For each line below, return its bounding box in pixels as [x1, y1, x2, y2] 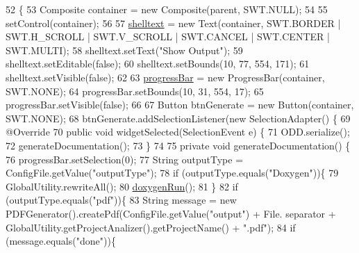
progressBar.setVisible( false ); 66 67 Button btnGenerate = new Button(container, [6, 97, 354, 112]
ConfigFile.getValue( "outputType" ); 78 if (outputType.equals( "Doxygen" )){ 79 [6, 165, 339, 180]
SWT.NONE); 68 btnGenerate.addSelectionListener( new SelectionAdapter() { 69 [6, 111, 351, 125]
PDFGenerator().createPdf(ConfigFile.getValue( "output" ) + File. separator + [6, 206, 336, 220]
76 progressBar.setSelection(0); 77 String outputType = [6, 152, 244, 166]
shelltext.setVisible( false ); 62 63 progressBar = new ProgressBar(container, [6, 70, 325, 84]
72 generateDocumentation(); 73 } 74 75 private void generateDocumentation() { [6, 138, 351, 152]
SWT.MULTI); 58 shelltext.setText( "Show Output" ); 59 [6, 42, 243, 57]
